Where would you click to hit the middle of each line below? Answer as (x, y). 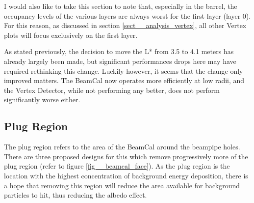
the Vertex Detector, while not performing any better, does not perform (112, 90)
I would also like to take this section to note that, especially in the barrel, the (121, 6)
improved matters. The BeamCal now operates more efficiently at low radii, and (124, 80)
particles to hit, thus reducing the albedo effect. (76, 195)
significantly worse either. (42, 100)
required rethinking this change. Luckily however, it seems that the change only (124, 71)
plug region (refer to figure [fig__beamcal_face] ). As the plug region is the (117, 166)
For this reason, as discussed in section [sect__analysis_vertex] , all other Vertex (125, 25)
